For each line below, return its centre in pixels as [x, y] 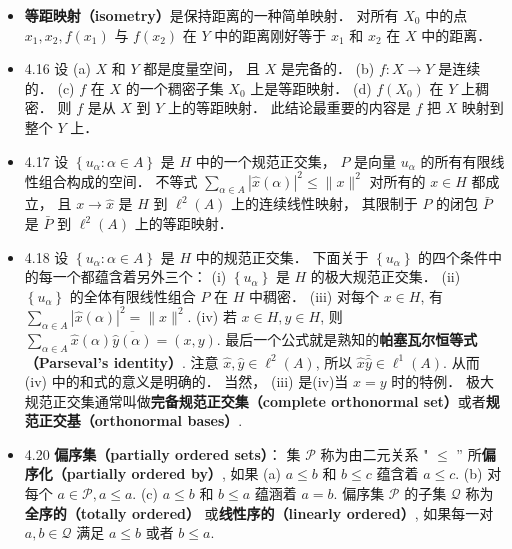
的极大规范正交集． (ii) [385, 276]
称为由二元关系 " [374, 453]
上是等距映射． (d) [311, 87]
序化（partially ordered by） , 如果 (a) [152, 473]
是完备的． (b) [327, 68]
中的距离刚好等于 [270, 34]
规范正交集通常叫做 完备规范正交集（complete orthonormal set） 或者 [255, 400]
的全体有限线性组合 [132, 295]
